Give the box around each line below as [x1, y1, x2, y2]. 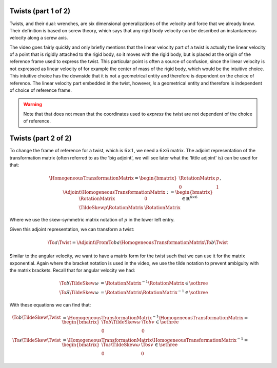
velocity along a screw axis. [9, 35, 68, 41]
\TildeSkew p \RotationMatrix [78, 205, 144, 210]
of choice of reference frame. [9, 87, 72, 93]
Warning [23, 101, 42, 108]
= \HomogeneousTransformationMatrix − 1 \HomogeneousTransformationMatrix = [62, 314, 248, 320]
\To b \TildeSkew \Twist [12, 315, 61, 320]
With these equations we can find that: [9, 301, 91, 308]
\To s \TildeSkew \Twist [12, 337, 61, 343]
